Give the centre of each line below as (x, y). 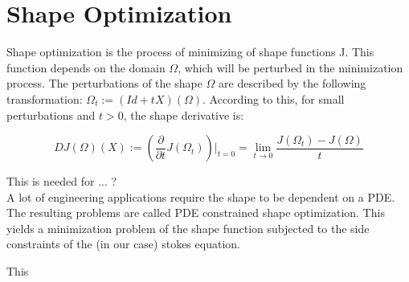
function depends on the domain (86, 67)
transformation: (45, 98)
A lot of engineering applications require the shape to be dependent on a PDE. (201, 196)
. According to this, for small (274, 98)
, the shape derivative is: (184, 114)
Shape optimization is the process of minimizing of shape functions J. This (190, 52)
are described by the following (292, 83)
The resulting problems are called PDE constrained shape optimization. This (196, 213)
